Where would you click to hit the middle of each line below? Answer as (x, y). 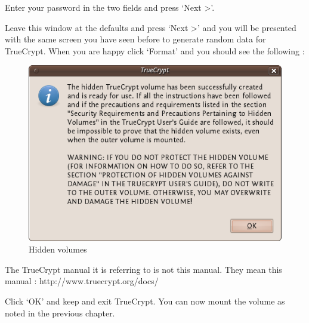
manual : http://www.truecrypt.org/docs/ (82, 281)
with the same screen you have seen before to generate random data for (135, 39)
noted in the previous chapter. (60, 313)
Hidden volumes (58, 249)
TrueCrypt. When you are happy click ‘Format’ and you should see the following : (155, 50)
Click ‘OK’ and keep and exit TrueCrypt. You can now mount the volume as (145, 301)
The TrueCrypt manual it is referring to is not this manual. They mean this (143, 269)
